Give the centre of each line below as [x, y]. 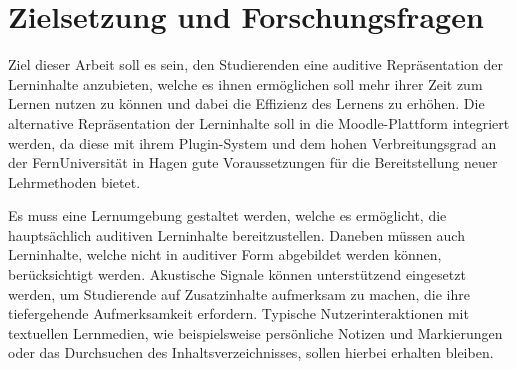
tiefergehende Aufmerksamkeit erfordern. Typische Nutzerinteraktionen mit [238, 313]
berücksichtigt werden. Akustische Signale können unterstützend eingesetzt [237, 274]
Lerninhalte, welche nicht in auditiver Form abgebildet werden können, [225, 254]
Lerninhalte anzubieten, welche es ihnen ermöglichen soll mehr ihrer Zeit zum [245, 83]
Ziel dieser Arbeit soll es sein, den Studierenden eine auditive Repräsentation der [256, 64]
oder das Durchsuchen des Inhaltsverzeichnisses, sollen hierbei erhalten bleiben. [251, 352]
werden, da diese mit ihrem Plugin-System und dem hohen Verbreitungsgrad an [252, 142]
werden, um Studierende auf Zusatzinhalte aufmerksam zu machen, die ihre [239, 293]
